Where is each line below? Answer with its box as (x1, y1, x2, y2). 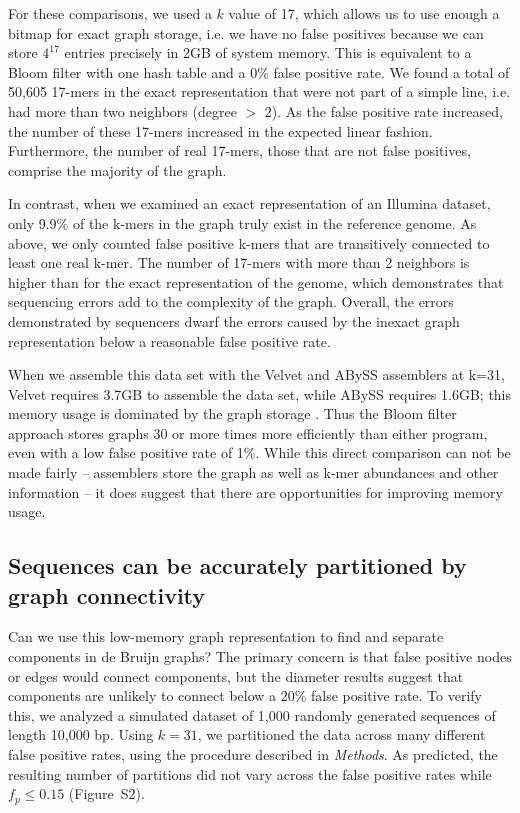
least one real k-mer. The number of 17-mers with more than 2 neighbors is (8, 252, 470, 273)
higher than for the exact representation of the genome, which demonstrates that (8, 271, 504, 292)
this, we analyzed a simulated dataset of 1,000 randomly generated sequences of (8, 704, 496, 725)
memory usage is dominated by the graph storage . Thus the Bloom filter (8, 403, 457, 424)
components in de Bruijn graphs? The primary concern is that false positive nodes (8, 646, 512, 667)
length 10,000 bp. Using (8, 724, 154, 745)
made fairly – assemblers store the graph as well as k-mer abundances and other (8, 462, 499, 483)
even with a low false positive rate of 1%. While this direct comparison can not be (8, 442, 511, 463)
